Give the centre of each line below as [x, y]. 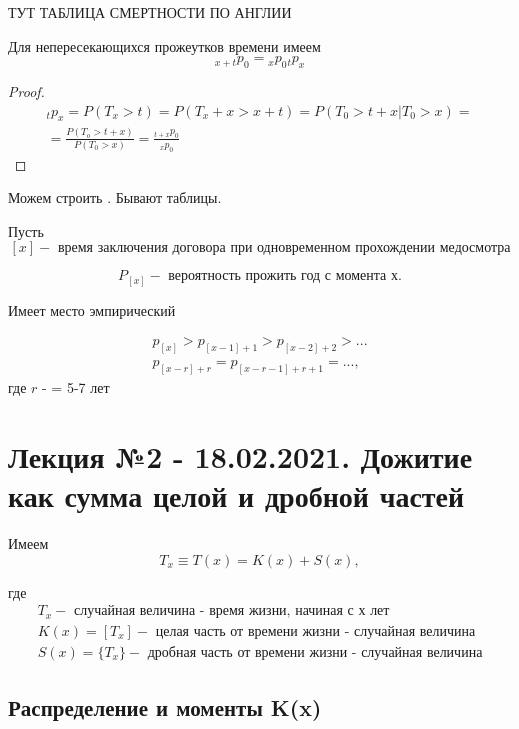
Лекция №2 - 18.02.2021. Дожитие [240, 455]
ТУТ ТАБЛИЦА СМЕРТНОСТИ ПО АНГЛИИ [150, 12]
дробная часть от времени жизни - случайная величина [315, 652]
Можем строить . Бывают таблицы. [115, 197]
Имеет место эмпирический [92, 309]
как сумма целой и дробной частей [236, 495]
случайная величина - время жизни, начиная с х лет [232, 611]
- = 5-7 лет [76, 387]
